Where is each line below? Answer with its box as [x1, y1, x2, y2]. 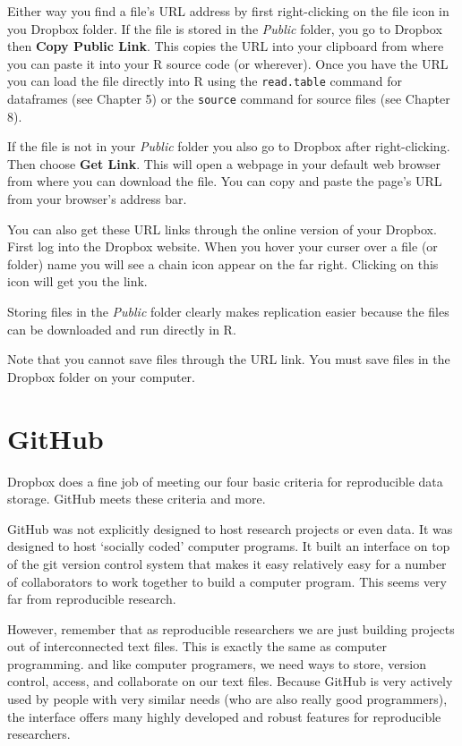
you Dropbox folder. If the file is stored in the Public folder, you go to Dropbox [7, 19, 442, 38]
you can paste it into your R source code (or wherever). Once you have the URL [7, 54, 449, 72]
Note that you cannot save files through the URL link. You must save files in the [7, 350, 450, 369]
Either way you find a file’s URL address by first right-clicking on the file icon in [7, 2, 449, 20]
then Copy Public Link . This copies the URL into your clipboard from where [7, 37, 444, 55]
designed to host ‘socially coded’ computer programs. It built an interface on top [7, 537, 450, 555]
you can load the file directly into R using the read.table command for [7, 72, 403, 90]
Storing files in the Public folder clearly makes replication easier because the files [7, 302, 449, 321]
